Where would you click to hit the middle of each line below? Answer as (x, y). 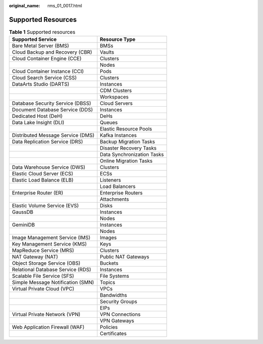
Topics (108, 283)
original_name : (25, 6)
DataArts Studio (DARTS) (41, 84)
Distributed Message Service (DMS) (53, 135)
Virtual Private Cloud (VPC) (43, 289)
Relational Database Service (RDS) (52, 269)
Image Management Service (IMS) (51, 238)
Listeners (111, 180)
